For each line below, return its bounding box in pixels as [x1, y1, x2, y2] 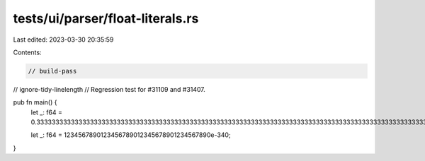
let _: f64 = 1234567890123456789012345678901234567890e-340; [30, 131, 231, 139]
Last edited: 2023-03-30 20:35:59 [13, 35, 114, 44]
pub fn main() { [13, 98, 57, 107]
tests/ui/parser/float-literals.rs [13, 11, 199, 26]
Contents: [13, 48, 42, 56]
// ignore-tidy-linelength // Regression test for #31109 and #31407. [13, 85, 205, 93]
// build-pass [28, 67, 77, 75]
